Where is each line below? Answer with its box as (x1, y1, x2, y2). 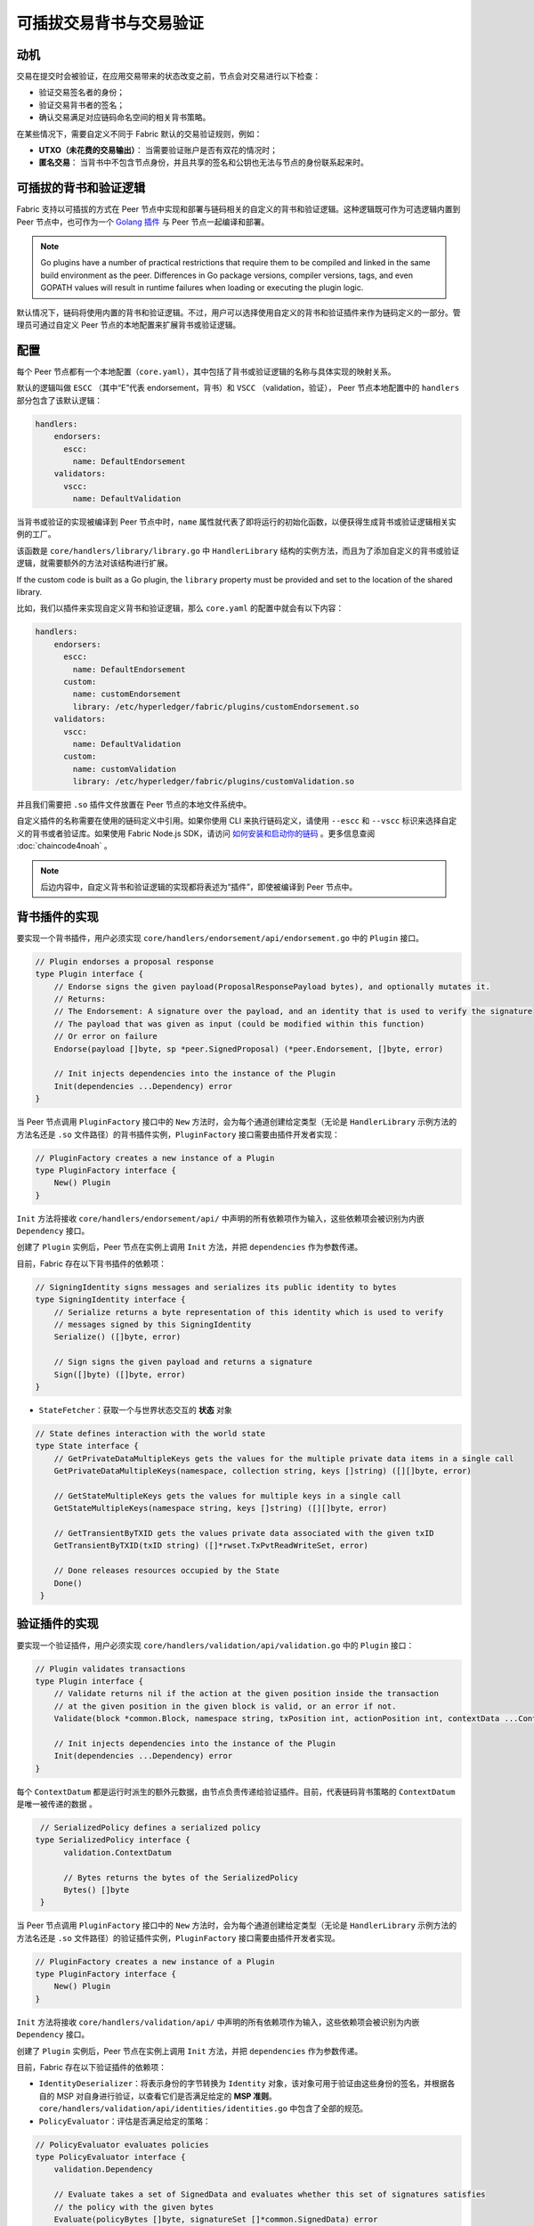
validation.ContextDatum (63, 1848, 173, 1857)
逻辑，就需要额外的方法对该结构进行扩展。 (16, 557, 173, 569)
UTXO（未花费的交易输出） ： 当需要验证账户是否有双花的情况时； (38, 145, 278, 156)
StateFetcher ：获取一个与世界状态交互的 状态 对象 (38, 1404, 233, 1415)
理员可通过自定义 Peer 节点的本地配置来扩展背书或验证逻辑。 (16, 320, 241, 330)
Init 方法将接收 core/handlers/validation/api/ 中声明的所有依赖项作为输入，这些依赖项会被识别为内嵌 (16, 2017, 420, 2027)
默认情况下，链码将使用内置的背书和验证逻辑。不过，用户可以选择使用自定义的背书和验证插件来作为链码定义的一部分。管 (16, 307, 461, 318)
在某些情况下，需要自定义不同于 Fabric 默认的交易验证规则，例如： (16, 128, 263, 139)
